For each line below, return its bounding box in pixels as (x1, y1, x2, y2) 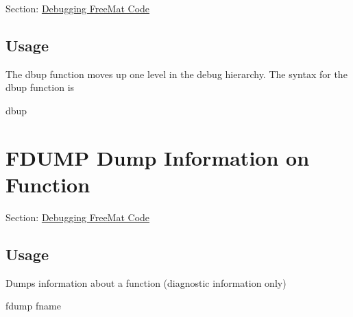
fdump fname (5, 299, 61, 313)
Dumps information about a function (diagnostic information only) (5, 275, 287, 290)
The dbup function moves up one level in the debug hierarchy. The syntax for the (5, 66, 348, 81)
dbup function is (5, 80, 75, 94)
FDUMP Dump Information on (5, 143, 310, 171)
